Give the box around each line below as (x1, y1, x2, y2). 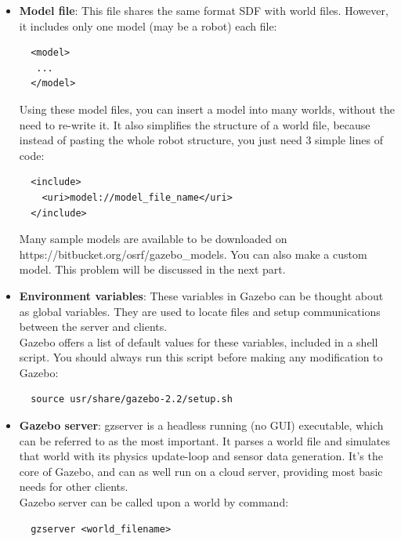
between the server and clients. (19, 318, 168, 335)
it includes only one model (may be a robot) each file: (19, 17, 277, 34)
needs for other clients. (19, 478, 128, 495)
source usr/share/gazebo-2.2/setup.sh (31, 394, 233, 405)
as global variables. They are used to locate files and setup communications (19, 303, 381, 319)
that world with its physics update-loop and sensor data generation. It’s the (19, 448, 383, 464)
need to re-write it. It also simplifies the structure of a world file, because (19, 116, 370, 133)
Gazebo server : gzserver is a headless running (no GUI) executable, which (19, 417, 384, 434)
